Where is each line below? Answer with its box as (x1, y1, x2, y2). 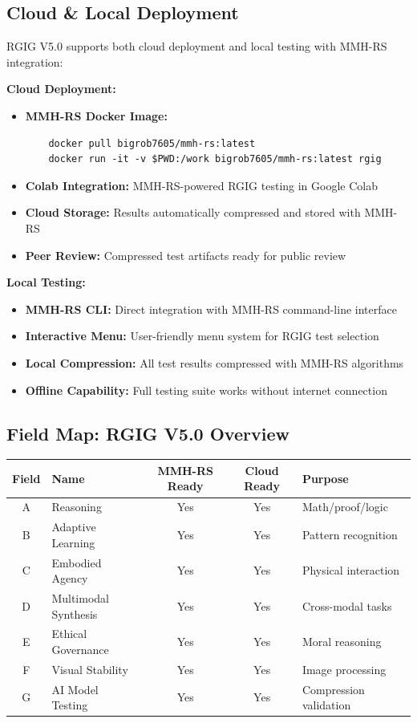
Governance (51, 641, 109, 657)
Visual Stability (51, 660, 128, 677)
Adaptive (51, 518, 96, 535)
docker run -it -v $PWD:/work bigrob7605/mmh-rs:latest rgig (48, 153, 382, 165)
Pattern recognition (302, 526, 398, 542)
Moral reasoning (302, 633, 382, 650)
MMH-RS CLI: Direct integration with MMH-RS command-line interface (25, 300, 397, 317)
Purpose (302, 469, 349, 486)
